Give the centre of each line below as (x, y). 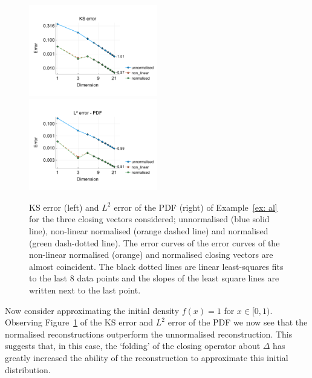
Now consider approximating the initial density (92, 310)
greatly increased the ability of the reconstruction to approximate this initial (147, 357)
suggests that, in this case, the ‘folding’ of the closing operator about (133, 346)
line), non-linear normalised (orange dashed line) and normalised (149, 231)
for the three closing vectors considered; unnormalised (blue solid (149, 219)
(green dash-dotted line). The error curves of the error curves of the (154, 242)
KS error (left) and (64, 207)
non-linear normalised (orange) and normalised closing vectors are (151, 255)
